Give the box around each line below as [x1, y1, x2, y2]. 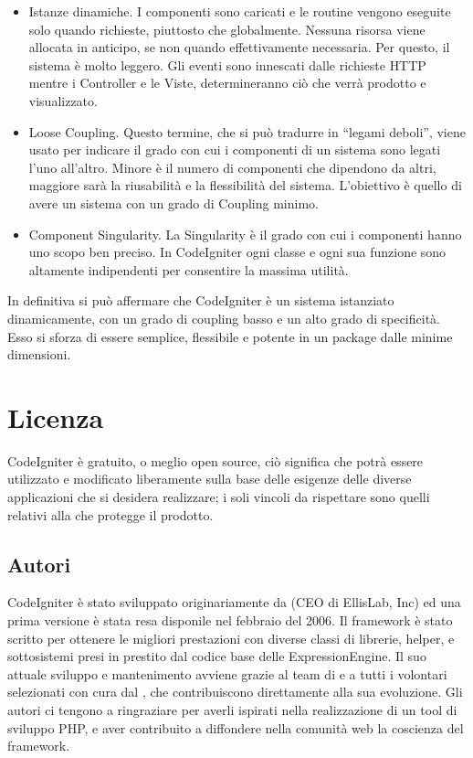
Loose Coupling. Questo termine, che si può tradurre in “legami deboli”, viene [28, 122, 466, 141]
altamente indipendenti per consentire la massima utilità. [28, 260, 349, 279]
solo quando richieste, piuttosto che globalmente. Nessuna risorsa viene [28, 19, 426, 38]
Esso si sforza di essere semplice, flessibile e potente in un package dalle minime [7, 326, 453, 346]
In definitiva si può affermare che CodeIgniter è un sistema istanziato [7, 291, 394, 310]
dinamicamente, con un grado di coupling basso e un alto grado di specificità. [7, 308, 440, 327]
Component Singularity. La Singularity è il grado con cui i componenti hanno [28, 224, 462, 243]
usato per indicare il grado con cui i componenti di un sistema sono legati [28, 140, 441, 159]
